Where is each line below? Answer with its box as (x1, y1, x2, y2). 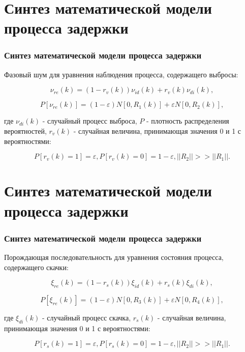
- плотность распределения (146, 115, 229, 126)
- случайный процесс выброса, (42, 115, 137, 126)
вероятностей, (4, 125, 47, 136)
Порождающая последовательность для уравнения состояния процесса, (4, 251, 224, 262)
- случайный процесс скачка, (42, 312, 131, 322)
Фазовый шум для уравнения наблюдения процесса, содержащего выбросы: (4, 69, 238, 79)
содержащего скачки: (4, 261, 69, 272)
